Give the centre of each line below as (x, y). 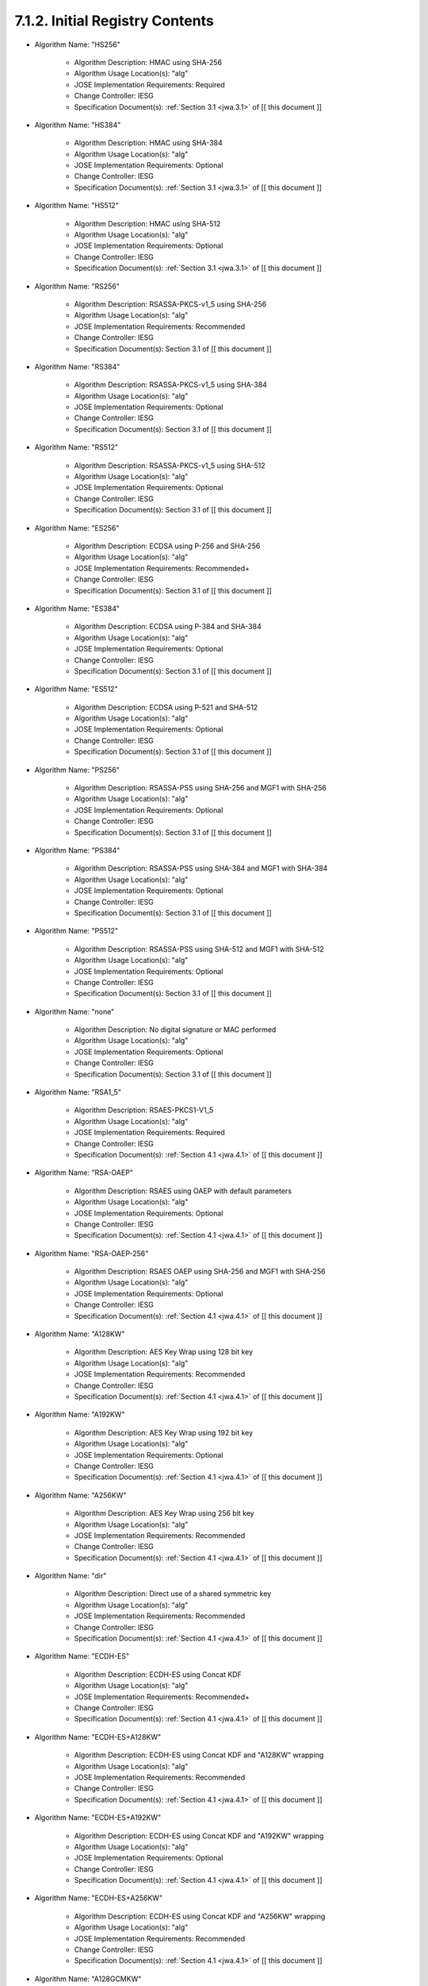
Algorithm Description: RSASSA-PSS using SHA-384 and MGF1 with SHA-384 (201, 868)
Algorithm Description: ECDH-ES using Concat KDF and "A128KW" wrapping (199, 1755)
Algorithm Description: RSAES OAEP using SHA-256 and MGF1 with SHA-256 (200, 1272)
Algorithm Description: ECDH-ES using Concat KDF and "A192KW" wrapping (199, 1836)
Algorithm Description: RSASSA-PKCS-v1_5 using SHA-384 (170, 384)
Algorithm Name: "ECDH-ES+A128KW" (98, 1737)
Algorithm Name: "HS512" (76, 206)
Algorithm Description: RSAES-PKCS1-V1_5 (144, 1110)
